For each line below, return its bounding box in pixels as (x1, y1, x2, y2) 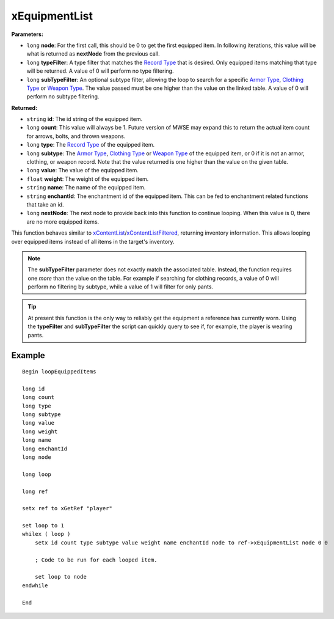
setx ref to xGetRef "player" (22, 505, 113, 512)
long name (22, 437, 51, 444)
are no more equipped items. (26, 218, 100, 225)
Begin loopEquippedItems (22, 368, 96, 375)
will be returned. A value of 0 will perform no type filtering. (26, 67, 174, 75)
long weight (22, 428, 58, 435)
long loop (22, 471, 51, 478)
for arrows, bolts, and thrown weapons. (26, 132, 126, 140)
